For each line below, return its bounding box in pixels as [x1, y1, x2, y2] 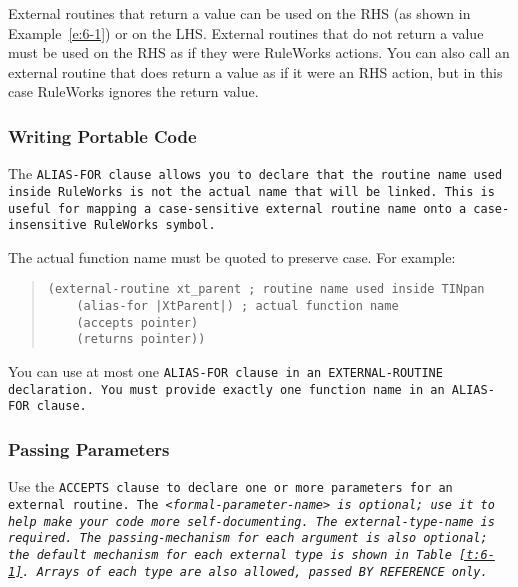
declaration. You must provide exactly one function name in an [8, 382, 445, 397]
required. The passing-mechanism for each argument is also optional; [8, 531, 488, 546]
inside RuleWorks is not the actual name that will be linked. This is [8, 184, 495, 199]
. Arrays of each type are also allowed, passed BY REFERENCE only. [22, 564, 488, 579]
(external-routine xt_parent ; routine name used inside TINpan [47, 282, 485, 297]
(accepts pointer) [76, 315, 199, 330]
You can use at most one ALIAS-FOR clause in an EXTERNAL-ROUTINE [8, 361, 443, 382]
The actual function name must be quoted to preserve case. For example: [8, 246, 456, 267]
